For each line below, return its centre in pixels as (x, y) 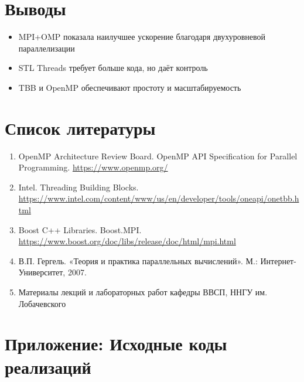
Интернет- (278, 260)
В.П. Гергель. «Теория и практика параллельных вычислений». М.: (138, 260)
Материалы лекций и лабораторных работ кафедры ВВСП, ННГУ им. (143, 291)
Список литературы (80, 127)
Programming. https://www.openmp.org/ (93, 167)
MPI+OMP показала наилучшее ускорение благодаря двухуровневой (142, 37)
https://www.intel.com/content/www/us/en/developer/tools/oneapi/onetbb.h (159, 198)
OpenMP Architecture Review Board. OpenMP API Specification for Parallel (158, 156)
